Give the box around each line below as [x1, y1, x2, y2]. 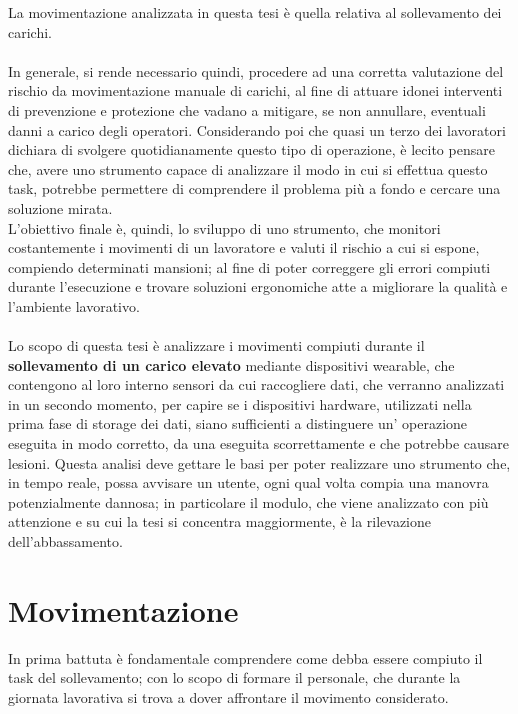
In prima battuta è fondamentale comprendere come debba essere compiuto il [8, 647, 483, 668]
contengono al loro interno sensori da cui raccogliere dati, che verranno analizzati [8, 374, 505, 395]
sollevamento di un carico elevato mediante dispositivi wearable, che [8, 354, 455, 375]
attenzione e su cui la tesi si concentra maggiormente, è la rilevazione [8, 511, 431, 532]
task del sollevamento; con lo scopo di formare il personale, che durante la [8, 667, 461, 688]
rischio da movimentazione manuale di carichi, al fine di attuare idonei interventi [8, 80, 503, 101]
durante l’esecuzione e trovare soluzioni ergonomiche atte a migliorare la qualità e [8, 276, 508, 297]
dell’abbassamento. [8, 531, 123, 552]
